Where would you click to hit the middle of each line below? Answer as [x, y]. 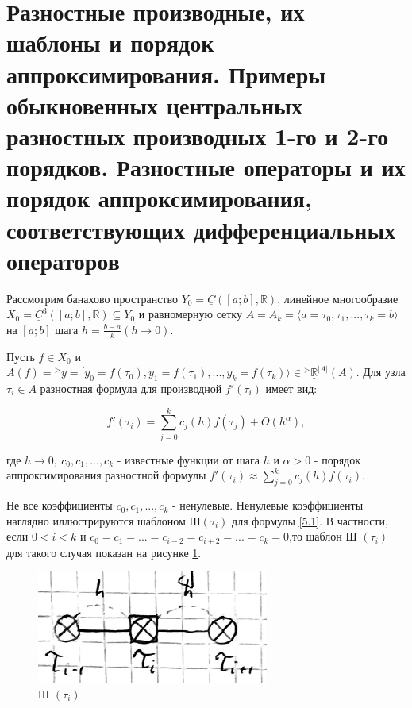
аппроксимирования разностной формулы [106, 475]
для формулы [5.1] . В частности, [310, 520]
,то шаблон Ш [323, 536]
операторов [63, 260]
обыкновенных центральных [154, 104]
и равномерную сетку [190, 314]
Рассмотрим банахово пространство [92, 298]
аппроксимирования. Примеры [166, 73]
